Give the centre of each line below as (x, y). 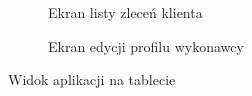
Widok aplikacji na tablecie (92, 79)
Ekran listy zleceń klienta (125, 12)
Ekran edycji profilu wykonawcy (146, 45)
